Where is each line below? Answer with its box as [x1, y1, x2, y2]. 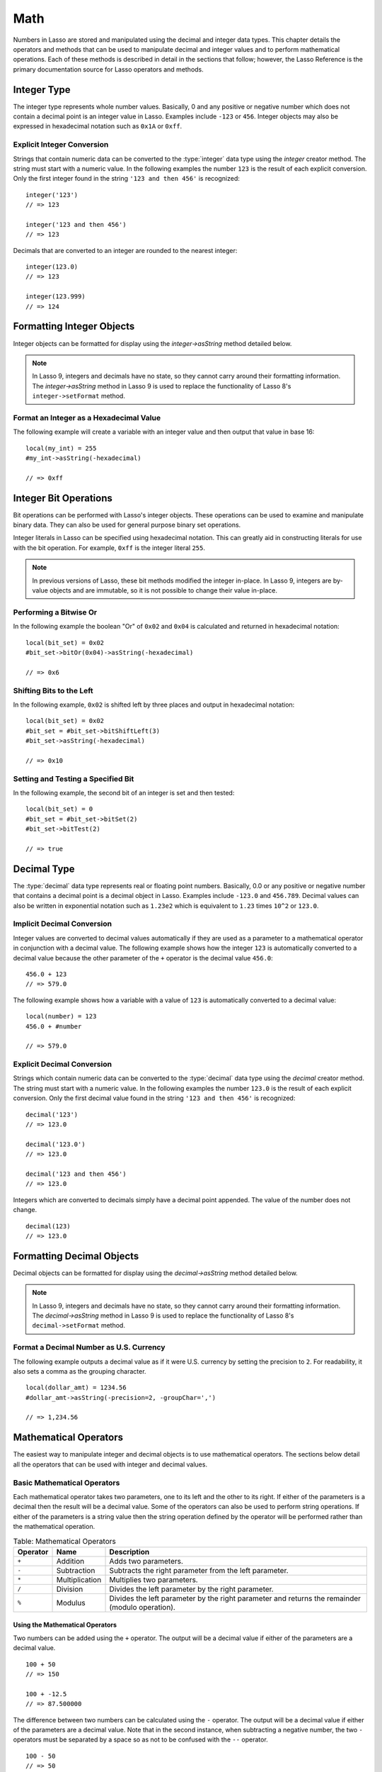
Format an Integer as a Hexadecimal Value [13, 413, 161, 422]
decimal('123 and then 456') [25, 1170, 127, 1178]
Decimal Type [13, 863, 75, 875]
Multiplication [56, 1574, 102, 1584]
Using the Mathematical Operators [13, 1620, 117, 1630]
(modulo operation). [109, 1602, 176, 1612]
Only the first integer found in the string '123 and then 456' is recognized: [13, 174, 241, 183]
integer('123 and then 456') [25, 220, 127, 228]
